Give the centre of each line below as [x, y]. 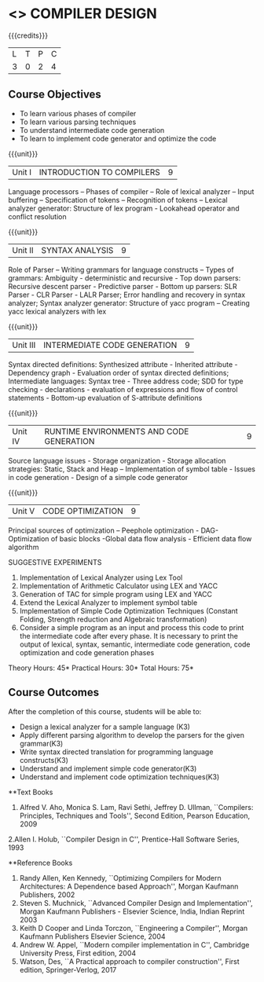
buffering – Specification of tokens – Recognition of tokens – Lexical [118, 200]
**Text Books [31, 792]
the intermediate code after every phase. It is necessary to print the [128, 636]
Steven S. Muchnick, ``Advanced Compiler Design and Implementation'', [136, 903]
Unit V [24, 511]
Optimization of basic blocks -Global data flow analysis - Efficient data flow [130, 538]
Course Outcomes [54, 693]
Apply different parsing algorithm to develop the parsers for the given [132, 735]
